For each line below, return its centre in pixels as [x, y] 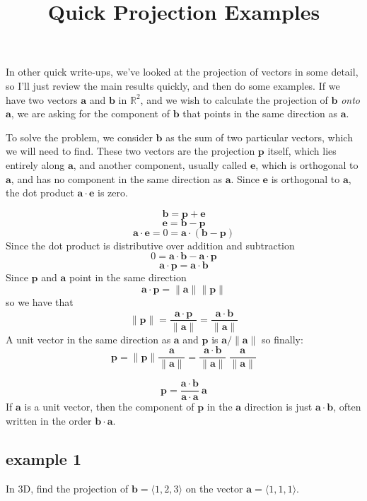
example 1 [43, 458]
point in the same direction [128, 277]
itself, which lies [302, 151]
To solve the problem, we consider [79, 137]
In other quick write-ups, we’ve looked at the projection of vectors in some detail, [182, 72]
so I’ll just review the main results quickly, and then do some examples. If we [173, 85]
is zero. [113, 193]
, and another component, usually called [160, 164]
